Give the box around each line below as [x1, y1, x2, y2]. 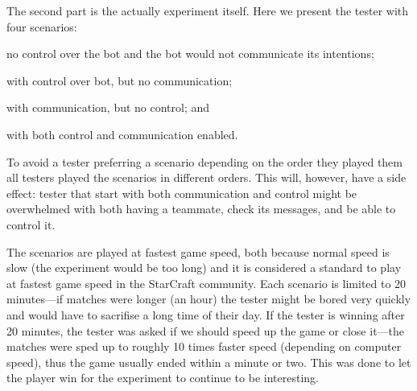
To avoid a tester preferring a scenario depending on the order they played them [6, 153, 403, 170]
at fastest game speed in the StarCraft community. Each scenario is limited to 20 [6, 274, 407, 291]
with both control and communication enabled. [6, 126, 238, 142]
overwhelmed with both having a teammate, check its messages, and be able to [6, 200, 396, 217]
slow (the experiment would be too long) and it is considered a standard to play [6, 259, 402, 276]
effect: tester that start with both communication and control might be [6, 184, 357, 201]
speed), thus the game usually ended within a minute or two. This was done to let [6, 353, 411, 370]
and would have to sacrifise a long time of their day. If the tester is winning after [6, 306, 405, 323]
